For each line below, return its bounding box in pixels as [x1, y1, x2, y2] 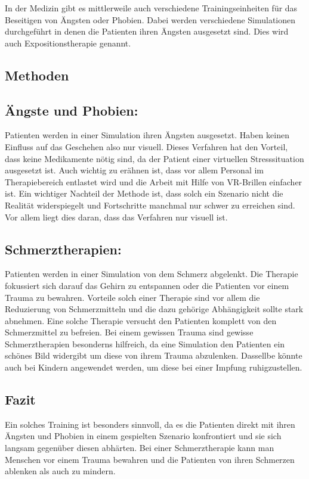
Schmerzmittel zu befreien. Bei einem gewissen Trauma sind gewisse [5, 326, 254, 338]
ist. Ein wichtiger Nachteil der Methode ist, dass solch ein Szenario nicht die [5, 187, 283, 200]
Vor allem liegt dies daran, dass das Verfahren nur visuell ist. [5, 210, 228, 223]
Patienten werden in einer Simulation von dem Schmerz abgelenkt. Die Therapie [5, 268, 298, 280]
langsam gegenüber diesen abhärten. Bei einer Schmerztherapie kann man [5, 441, 274, 454]
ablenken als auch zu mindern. [5, 465, 116, 477]
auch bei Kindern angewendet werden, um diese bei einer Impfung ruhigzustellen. [5, 361, 302, 374]
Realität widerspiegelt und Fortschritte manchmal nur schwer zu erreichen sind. [5, 198, 295, 211]
